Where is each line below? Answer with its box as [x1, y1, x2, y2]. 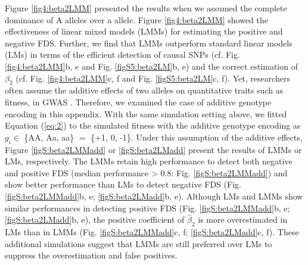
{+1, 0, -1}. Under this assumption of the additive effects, [91, 130, 303, 143]
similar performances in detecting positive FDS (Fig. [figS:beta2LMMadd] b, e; [5, 201, 290, 214]
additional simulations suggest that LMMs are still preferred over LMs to [5, 237, 272, 250]
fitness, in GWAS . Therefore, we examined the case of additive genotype [5, 95, 272, 108]
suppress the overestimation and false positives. [5, 249, 178, 261]
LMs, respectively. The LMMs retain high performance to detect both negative [5, 155, 293, 167]
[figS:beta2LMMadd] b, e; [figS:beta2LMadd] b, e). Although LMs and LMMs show [5, 189, 303, 202]
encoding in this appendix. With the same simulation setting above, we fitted [5, 107, 287, 120]
